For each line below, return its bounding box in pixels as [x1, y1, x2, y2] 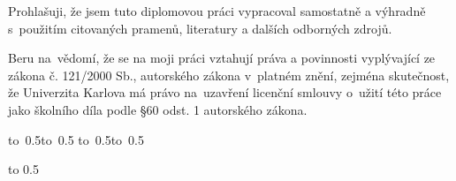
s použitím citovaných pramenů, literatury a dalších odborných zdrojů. [8, 19, 392, 37]
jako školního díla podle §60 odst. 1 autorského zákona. [8, 100, 308, 118]
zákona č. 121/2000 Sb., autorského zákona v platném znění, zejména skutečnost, [8, 65, 450, 84]
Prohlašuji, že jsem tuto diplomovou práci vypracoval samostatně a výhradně [8, 2, 426, 19]
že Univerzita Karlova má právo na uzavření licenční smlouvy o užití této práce [8, 83, 442, 102]
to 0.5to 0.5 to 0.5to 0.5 [8, 130, 145, 148]
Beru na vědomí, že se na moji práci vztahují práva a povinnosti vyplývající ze [8, 49, 436, 67]
